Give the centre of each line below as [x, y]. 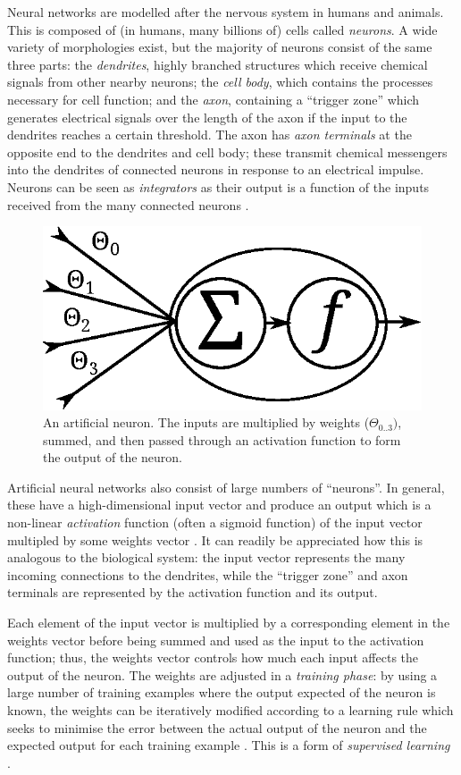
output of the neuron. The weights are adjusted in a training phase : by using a [222, 674]
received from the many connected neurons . [128, 204]
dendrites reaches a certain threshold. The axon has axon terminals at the [210, 135]
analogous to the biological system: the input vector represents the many [206, 557]
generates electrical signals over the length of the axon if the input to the [207, 117]
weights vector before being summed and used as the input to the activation [216, 640]
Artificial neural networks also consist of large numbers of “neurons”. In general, [226, 487]
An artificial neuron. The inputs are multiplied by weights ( [206, 422]
